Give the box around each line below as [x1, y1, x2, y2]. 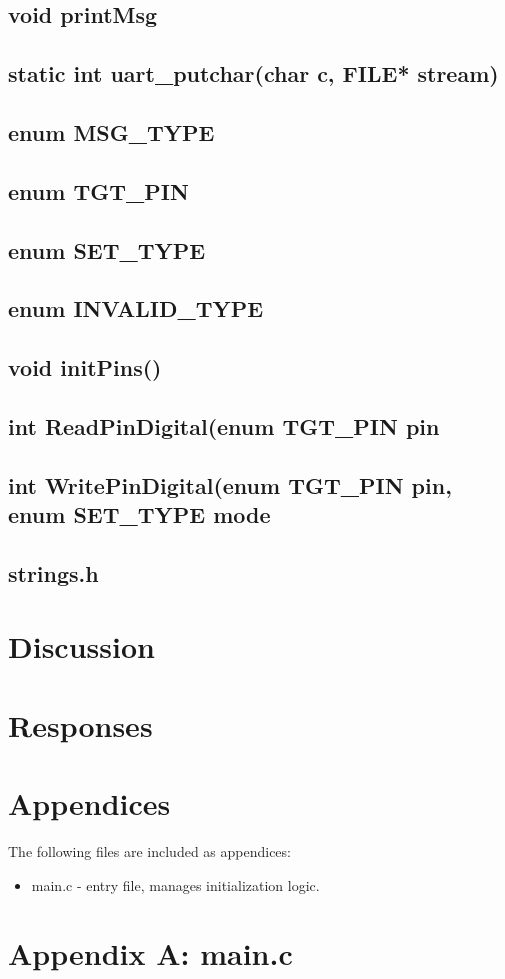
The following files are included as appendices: [8, 841, 291, 862]
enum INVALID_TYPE [8, 293, 264, 324]
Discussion [8, 626, 155, 667]
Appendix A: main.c [8, 933, 293, 974]
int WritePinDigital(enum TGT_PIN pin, [8, 469, 452, 500]
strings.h [8, 557, 99, 588]
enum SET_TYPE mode [8, 499, 271, 530]
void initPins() [8, 352, 162, 383]
